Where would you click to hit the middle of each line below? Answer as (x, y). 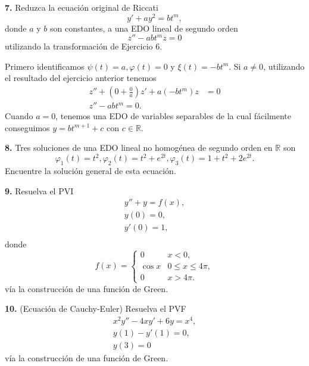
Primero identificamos (45, 66)
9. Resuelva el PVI (39, 190)
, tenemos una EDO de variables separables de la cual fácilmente (174, 116)
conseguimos (27, 127)
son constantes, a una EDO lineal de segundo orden (144, 28)
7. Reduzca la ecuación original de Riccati (82, 7)
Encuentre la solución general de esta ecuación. (90, 171)
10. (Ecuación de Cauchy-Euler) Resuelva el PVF (96, 308)
